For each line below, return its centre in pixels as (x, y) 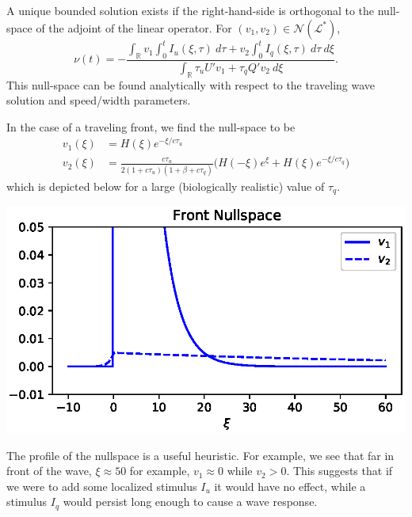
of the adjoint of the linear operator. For (134, 27)
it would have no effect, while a (290, 486)
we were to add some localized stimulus (102, 486)
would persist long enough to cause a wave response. (190, 502)
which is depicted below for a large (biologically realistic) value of (166, 186)
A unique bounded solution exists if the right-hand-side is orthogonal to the (191, 10)
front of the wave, (49, 471)
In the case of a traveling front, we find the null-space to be (151, 126)
